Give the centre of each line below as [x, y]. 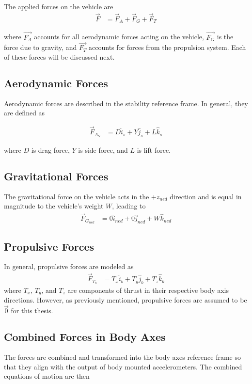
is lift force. [154, 150]
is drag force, [50, 150]
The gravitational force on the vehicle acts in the [77, 196]
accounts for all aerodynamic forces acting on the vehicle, [119, 37]
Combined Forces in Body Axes [85, 337]
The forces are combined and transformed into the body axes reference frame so [122, 357]
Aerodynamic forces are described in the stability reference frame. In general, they [126, 103]
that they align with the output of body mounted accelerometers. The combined [123, 366]
